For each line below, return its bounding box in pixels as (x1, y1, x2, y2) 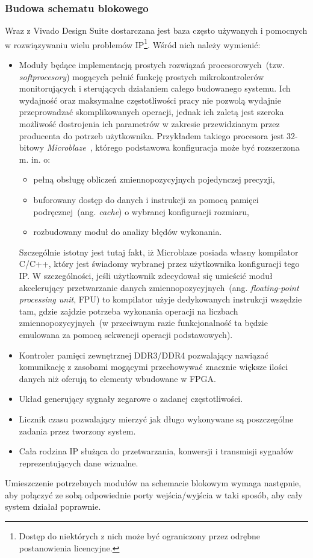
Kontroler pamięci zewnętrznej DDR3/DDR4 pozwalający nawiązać (19, 348, 268, 361)
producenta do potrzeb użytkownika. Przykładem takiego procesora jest (19, 129, 284, 142)
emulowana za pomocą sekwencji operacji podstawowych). (19, 328, 233, 340)
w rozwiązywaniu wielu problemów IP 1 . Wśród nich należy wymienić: (5, 36, 261, 51)
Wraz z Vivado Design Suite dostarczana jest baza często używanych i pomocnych (5, 24, 308, 37)
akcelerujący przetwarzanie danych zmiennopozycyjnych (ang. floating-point (19, 281, 299, 293)
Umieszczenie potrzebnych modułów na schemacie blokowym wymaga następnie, (5, 477, 302, 489)
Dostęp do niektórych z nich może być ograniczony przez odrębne (19, 530, 260, 542)
